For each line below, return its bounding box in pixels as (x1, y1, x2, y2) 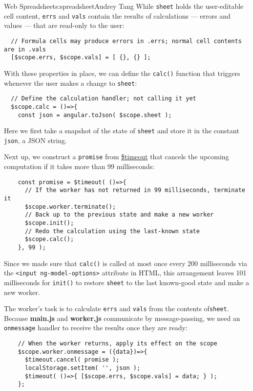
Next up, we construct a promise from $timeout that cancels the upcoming (4, 151, 229, 162)
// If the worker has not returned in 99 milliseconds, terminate (24, 187, 245, 194)
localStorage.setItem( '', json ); (24, 365, 141, 372)
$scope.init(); (24, 220, 74, 226)
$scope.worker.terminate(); (24, 203, 116, 210)
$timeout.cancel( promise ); (24, 356, 120, 364)
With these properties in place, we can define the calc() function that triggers (4, 68, 240, 78)
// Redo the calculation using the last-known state (24, 227, 200, 235)
